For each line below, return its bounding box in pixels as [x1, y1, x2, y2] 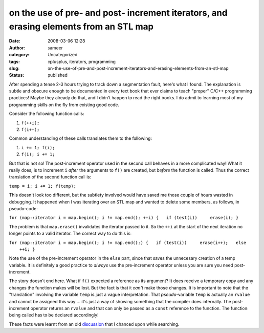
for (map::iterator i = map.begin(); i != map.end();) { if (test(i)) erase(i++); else [9, 240, 246, 245]
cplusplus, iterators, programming [47, 59, 116, 65]
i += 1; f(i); [21, 145, 55, 150]
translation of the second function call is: [9, 174, 91, 180]
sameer [47, 44, 63, 51]
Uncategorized [47, 52, 78, 58]
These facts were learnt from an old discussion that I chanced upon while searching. [9, 321, 179, 327]
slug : [9, 65, 20, 71]
